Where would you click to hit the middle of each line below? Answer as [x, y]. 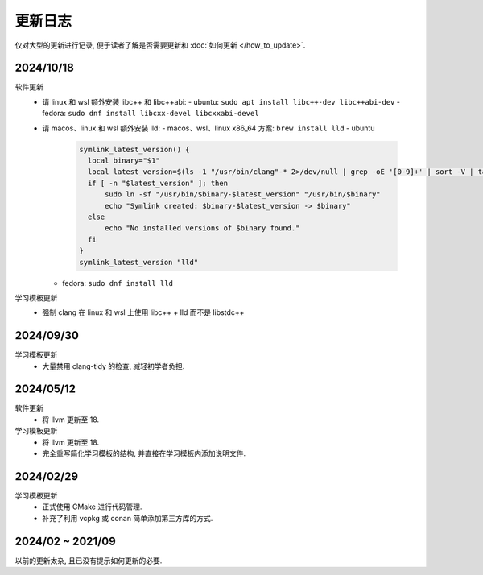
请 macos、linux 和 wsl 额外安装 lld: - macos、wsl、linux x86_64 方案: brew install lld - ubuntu [208, 128]
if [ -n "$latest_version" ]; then [158, 183]
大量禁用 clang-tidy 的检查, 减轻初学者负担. [114, 366]
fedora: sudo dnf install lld [118, 283]
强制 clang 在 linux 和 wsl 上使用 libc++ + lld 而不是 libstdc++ [143, 312]
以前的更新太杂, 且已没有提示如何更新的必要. [89, 561]
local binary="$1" [124, 161]
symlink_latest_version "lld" [139, 262]
